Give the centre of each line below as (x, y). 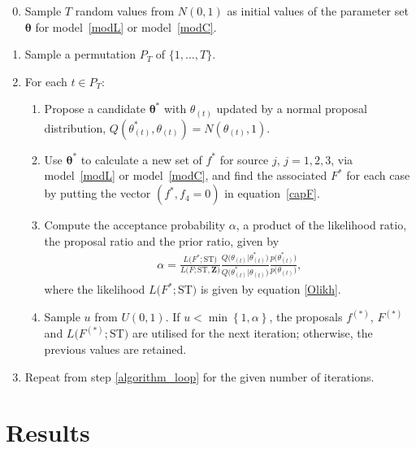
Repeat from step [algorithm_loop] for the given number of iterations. (199, 376)
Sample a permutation (80, 54)
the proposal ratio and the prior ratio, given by (162, 240)
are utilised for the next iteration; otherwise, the (252, 333)
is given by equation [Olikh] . (271, 289)
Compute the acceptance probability (135, 225)
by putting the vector (97, 193)
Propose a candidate (95, 109)
